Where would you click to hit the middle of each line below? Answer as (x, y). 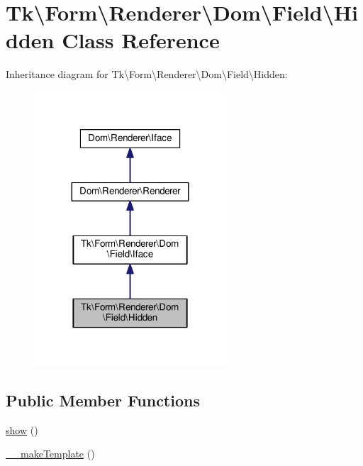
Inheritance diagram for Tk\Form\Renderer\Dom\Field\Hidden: (147, 74)
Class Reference (141, 40)
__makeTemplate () (50, 454)
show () (22, 429)
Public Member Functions (103, 400)
